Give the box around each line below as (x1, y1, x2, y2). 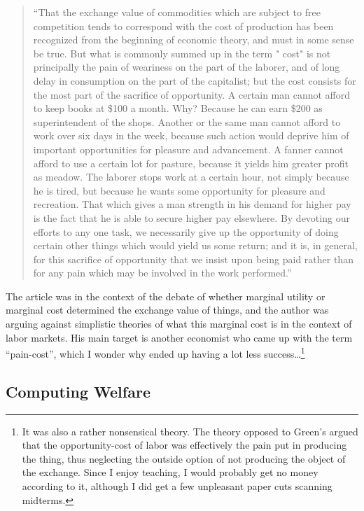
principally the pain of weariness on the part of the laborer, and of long (33, 59, 340, 74)
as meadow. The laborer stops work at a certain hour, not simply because (33, 169, 349, 184)
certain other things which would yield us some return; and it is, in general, (33, 238, 358, 253)
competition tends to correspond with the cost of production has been (33, 18, 334, 33)
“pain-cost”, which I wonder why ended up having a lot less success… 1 (6, 344, 305, 360)
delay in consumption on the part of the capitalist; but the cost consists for (33, 73, 356, 87)
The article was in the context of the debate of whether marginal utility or (6, 288, 325, 303)
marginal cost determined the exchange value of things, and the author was (6, 302, 329, 317)
